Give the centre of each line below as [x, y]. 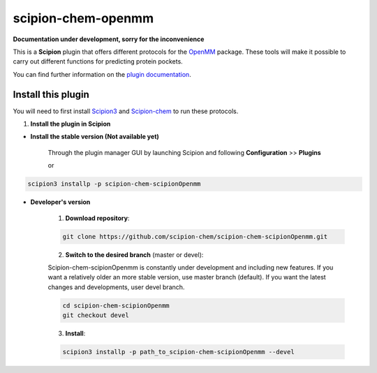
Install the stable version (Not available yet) [95, 137]
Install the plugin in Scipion [71, 124]
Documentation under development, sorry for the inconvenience [109, 39]
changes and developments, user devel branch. [116, 287]
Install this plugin [51, 94]
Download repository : [97, 218]
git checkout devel [96, 315]
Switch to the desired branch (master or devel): [134, 254]
